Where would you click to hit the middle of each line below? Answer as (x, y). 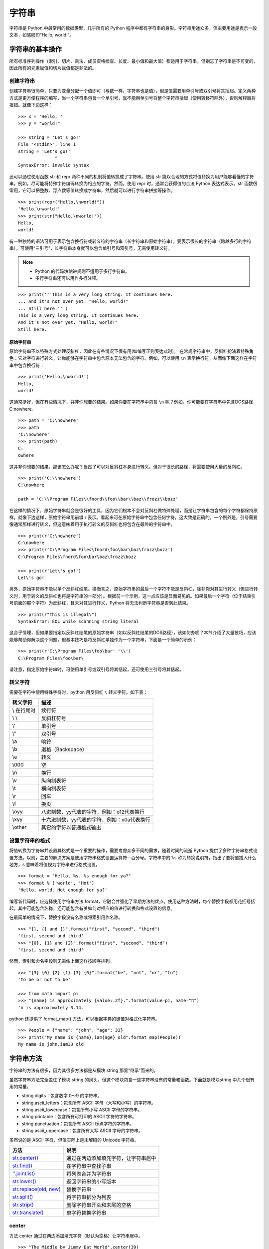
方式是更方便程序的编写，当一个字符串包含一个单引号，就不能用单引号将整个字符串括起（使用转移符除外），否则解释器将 (133, 98)
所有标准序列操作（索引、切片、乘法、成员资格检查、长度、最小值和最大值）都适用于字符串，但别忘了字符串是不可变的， (134, 61)
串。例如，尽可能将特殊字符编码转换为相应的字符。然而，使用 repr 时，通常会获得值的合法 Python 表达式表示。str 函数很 (133, 184)
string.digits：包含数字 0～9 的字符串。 (62, 1096)
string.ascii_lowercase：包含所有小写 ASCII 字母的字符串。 (82, 1110)
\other (19, 827)
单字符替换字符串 (86, 1213)
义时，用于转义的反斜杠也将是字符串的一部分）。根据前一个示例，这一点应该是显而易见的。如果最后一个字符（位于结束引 (133, 596)
